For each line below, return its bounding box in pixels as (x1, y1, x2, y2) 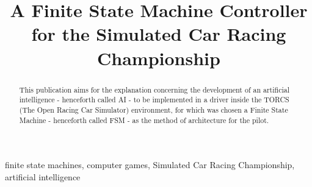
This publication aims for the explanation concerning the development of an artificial (19, 84, 289, 94)
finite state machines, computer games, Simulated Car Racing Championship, (5, 158, 295, 171)
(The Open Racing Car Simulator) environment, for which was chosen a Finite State (19, 104, 288, 115)
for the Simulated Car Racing (31, 21, 286, 46)
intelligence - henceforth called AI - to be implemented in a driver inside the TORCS (19, 94, 289, 105)
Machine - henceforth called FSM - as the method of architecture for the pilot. (19, 115, 269, 125)
